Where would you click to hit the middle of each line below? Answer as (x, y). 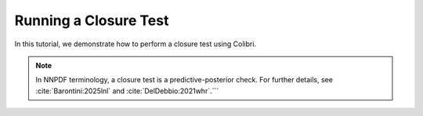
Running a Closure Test (92, 20)
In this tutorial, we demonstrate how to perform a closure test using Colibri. (136, 44)
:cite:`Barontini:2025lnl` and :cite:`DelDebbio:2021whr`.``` (127, 91)
